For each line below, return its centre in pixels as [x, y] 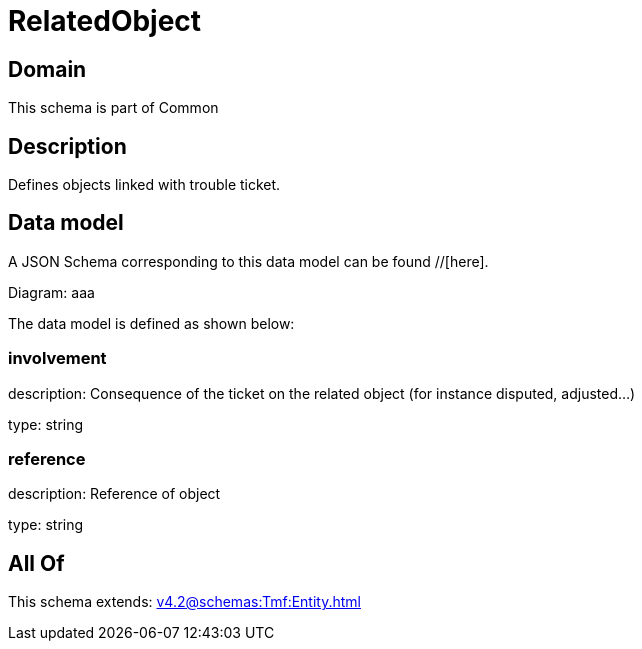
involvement [57, 358]
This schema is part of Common [113, 108]
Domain [47, 69]
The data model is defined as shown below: [151, 323]
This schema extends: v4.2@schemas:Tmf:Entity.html [184, 602]
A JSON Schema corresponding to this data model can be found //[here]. [248, 261]
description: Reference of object [114, 494]
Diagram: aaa [51, 292]
